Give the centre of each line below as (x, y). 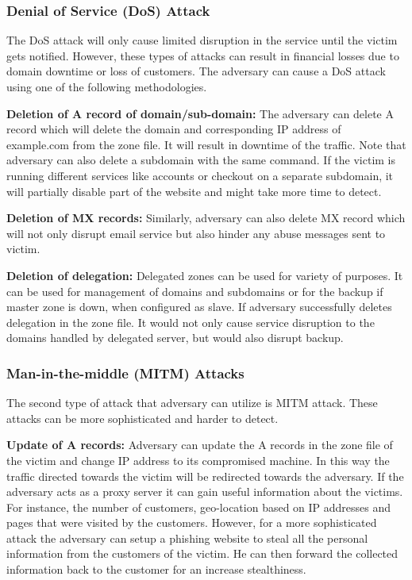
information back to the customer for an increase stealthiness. (156, 569)
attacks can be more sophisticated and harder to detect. (142, 418)
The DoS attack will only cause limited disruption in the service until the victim (202, 40)
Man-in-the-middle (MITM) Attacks (125, 373)
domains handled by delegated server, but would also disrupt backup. (175, 338)
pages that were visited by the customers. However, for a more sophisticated (192, 522)
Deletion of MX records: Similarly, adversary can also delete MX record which (206, 218)
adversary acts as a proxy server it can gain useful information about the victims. (205, 492)
